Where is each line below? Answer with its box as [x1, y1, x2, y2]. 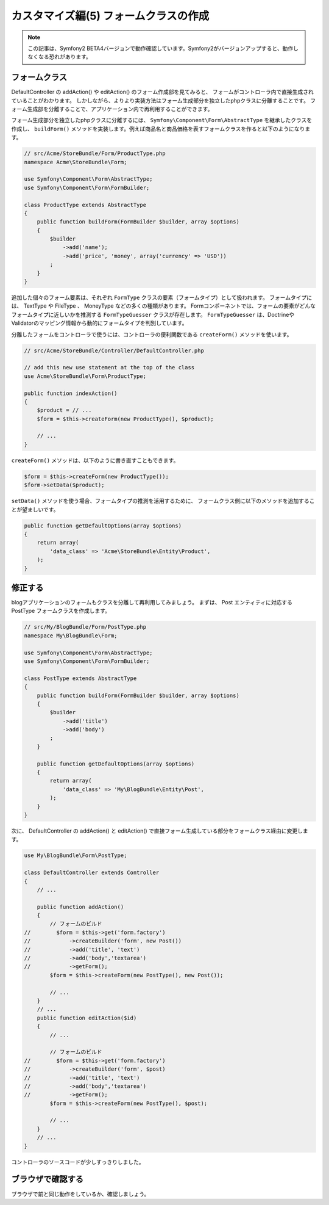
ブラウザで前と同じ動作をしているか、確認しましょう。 [11, 1190, 150, 1198]
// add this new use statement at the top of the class [24, 364, 195, 371]
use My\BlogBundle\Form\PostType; [24, 852, 127, 859]
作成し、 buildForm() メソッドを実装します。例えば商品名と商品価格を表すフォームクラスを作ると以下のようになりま [11, 125, 311, 132]
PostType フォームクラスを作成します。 [11, 607, 111, 615]
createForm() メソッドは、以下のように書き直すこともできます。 [11, 457, 179, 464]
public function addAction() [37, 903, 124, 910]
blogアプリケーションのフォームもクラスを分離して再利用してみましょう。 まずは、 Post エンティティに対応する [11, 599, 292, 606]
